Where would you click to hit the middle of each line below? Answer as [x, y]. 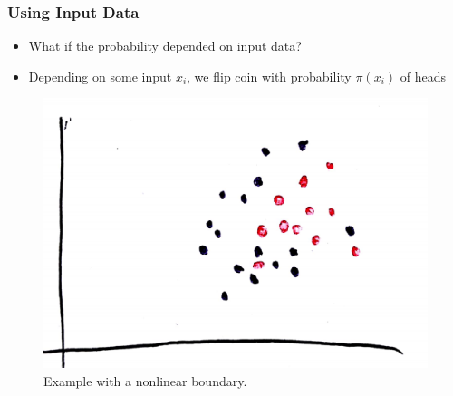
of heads [423, 76]
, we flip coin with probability [269, 76]
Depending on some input [100, 76]
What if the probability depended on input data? [165, 46]
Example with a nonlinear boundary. [145, 380]
